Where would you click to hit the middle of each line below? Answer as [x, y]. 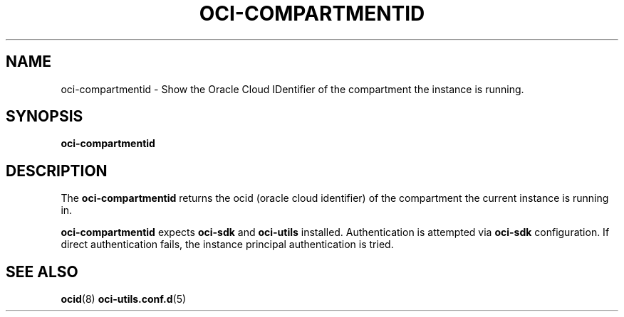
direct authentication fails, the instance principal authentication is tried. [227, 245]
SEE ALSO [42, 272]
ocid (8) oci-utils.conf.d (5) [124, 299]
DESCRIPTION [57, 171]
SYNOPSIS [45, 117]
